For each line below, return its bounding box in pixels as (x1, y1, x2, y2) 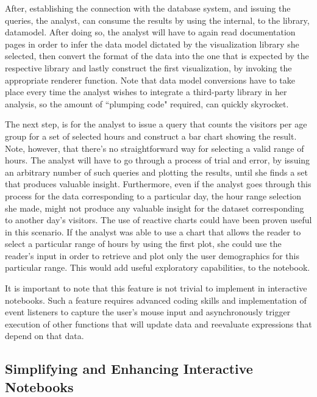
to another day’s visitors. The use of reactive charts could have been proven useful (5, 213, 312, 226)
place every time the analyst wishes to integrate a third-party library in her (5, 85, 287, 98)
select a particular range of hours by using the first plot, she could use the (5, 237, 282, 250)
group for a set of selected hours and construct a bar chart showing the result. (5, 129, 297, 142)
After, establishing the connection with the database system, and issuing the (5, 2, 291, 14)
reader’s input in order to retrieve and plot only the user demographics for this (5, 249, 299, 262)
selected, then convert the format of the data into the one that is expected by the (5, 49, 309, 62)
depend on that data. (5, 329, 84, 342)
